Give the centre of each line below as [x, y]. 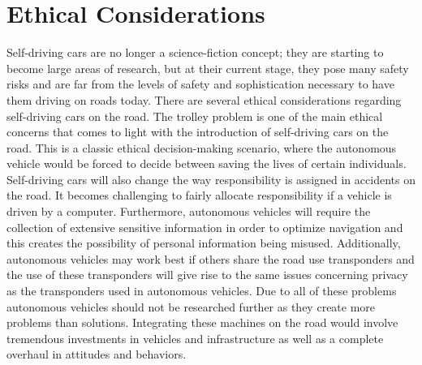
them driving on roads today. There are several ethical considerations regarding [204, 99]
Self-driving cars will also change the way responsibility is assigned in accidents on [211, 179]
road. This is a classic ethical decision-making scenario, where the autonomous [202, 147]
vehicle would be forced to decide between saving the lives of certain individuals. [207, 163]
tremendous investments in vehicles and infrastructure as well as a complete [195, 338]
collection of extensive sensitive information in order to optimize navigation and [205, 227]
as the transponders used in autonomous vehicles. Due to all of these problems [202, 291]
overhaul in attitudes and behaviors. [97, 354]
